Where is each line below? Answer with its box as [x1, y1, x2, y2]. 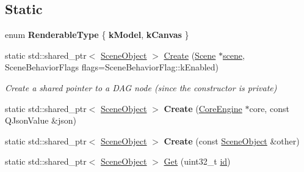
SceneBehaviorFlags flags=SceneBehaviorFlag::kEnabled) [5, 61, 219, 73]
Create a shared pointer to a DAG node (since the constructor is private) [5, 81, 277, 94]
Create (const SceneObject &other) [164, 134, 300, 147]
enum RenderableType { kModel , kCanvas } [5, 28, 189, 41]
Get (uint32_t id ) [164, 155, 231, 168]
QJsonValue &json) [5, 114, 77, 127]
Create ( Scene [164, 48, 216, 61]
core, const [249, 102, 289, 114]
